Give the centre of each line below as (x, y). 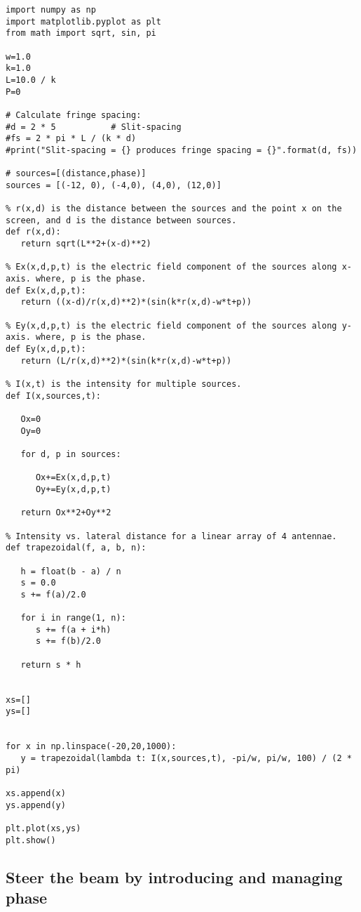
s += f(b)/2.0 (68, 641)
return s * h (51, 665)
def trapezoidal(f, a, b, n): (76, 548)
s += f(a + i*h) (73, 629)
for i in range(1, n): (73, 618)
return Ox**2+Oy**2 (66, 513)
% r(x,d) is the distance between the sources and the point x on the (174, 209)
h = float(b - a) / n (71, 571)
